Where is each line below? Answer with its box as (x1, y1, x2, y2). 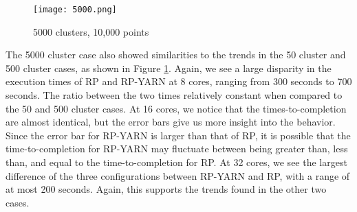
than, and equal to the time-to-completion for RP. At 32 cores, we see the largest (6, 155, 347, 169)
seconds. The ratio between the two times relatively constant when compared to (6, 88, 343, 102)
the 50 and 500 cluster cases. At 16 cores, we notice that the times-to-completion (6, 101, 347, 115)
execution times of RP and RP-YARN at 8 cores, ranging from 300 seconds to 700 (6, 74, 352, 89)
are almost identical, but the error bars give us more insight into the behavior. (6, 115, 336, 129)
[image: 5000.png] (33, 5, 117, 14)
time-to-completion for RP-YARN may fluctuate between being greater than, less (6, 141, 348, 156)
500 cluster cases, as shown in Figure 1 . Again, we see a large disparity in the (6, 60, 332, 75)
